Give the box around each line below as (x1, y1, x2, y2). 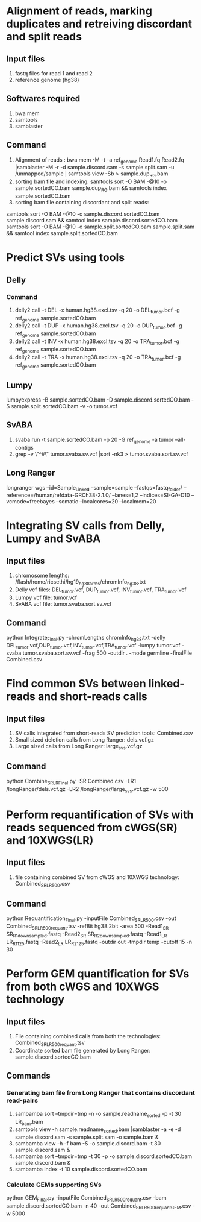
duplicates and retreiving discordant (6, 17, 193, 31)
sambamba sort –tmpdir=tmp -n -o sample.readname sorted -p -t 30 (14, 1110, 182, 1119)
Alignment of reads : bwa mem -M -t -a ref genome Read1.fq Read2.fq (14, 156, 185, 165)
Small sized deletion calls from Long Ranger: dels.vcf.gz (14, 736, 155, 743)
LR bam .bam (14, 1118, 43, 1127)
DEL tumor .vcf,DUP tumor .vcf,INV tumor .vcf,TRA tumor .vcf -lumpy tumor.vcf (6, 641, 181, 650)
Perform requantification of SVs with (6, 808, 194, 821)
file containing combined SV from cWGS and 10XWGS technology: (14, 873, 179, 881)
